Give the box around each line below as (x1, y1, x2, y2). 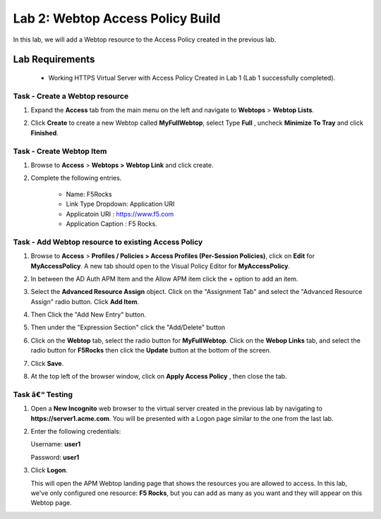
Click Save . (30, 359, 64, 367)
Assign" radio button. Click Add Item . (30, 297, 140, 306)
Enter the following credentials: (30, 427, 121, 435)
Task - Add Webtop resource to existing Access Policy (13, 237, 203, 247)
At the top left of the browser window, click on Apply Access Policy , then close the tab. (30, 372, 287, 381)
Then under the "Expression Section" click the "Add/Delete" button (30, 323, 226, 331)
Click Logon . (30, 466, 68, 475)
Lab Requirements (13, 54, 95, 66)
